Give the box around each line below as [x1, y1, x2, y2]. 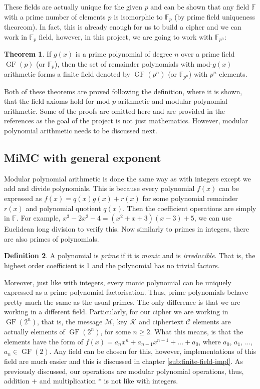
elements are [192, 316, 231, 326]
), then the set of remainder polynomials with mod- [54, 58, 213, 69]
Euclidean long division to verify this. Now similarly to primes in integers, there [4, 224, 249, 234]
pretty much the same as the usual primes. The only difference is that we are [4, 296, 240, 307]
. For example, [16, 213, 61, 223]
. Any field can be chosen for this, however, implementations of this [49, 346, 256, 356]
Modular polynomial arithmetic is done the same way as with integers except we [4, 173, 251, 183]
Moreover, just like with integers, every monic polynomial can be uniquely [4, 277, 231, 287]
